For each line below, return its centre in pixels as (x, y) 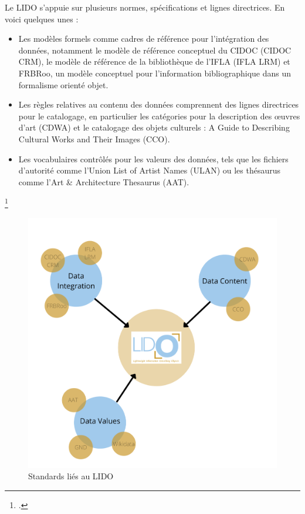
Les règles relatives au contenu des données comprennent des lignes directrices (159, 104)
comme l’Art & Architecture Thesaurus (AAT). (104, 181)
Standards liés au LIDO (71, 476)
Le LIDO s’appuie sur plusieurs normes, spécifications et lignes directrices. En (145, 7)
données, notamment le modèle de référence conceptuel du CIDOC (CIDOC (155, 50)
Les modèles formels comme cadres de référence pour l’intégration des (144, 39)
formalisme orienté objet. (63, 84)
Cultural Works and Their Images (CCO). (94, 138)
